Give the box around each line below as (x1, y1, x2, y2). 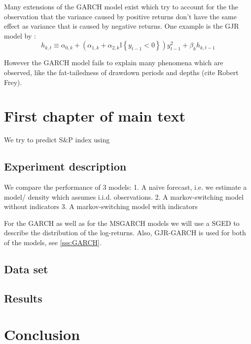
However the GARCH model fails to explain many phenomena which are (4, 57, 223, 68)
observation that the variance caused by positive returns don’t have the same (4, 11, 237, 21)
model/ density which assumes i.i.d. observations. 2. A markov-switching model (4, 191, 244, 202)
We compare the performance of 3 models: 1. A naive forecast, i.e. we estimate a (4, 182, 247, 192)
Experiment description (4, 159, 127, 174)
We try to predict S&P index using (4, 134, 110, 145)
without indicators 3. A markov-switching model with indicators (4, 201, 198, 212)
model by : (4, 30, 36, 41)
